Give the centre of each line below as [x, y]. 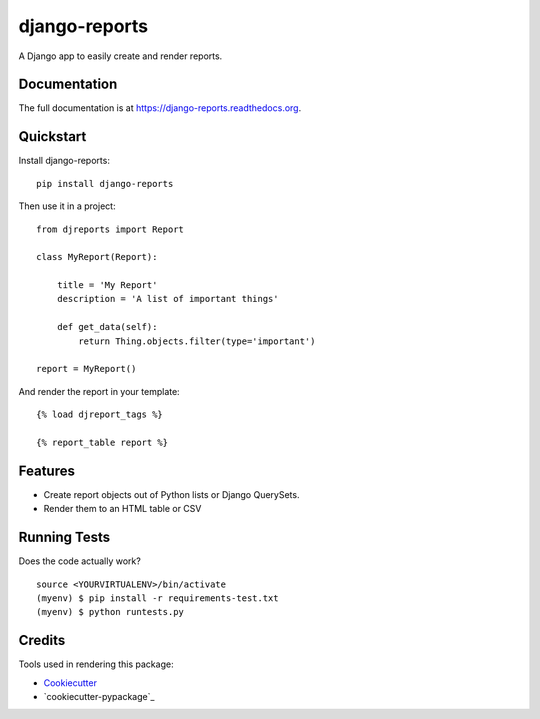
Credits [42, 640]
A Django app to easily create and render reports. [120, 56]
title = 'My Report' [107, 285]
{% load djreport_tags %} [100, 414]
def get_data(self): [107, 327]
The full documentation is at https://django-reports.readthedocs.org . [160, 108]
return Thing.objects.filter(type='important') [197, 341]
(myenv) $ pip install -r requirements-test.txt [157, 598]
